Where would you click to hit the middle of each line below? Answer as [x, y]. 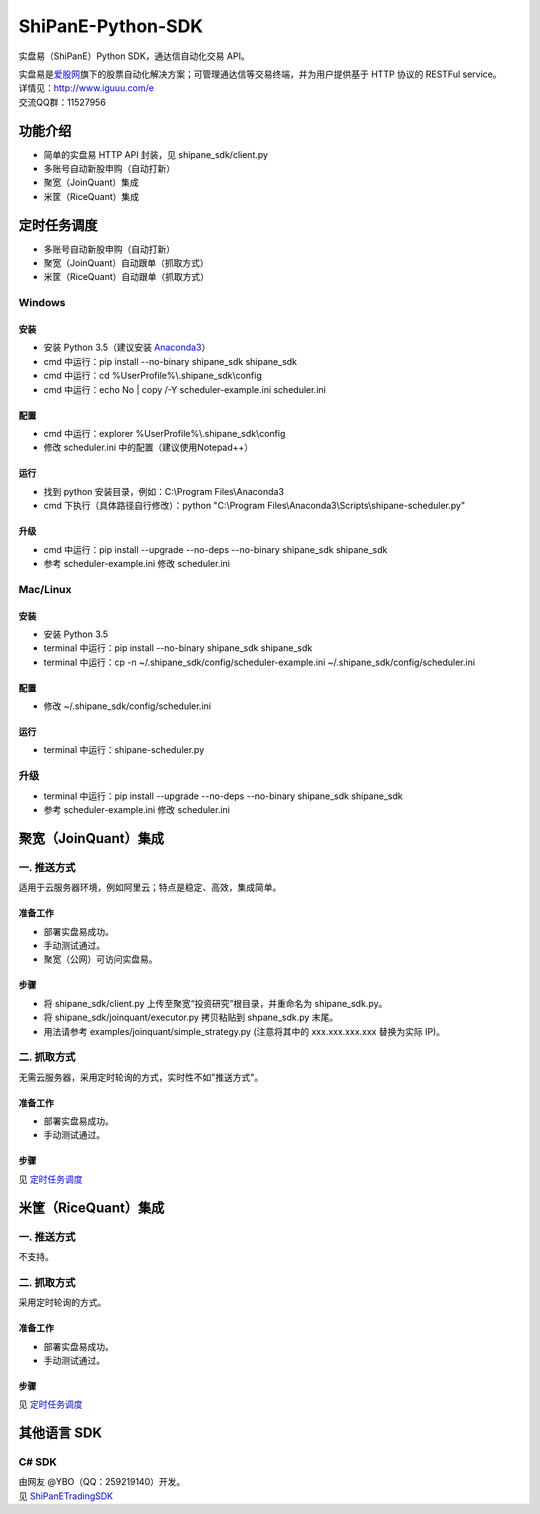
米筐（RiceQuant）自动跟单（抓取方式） [126, 277]
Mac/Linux [45, 589]
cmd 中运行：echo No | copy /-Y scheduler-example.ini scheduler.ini [185, 389]
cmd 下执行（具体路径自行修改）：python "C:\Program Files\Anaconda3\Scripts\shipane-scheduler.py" [254, 506]
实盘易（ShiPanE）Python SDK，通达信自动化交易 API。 [134, 56]
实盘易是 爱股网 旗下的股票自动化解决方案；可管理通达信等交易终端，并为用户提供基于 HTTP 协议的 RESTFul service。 [260, 74]
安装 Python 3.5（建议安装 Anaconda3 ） [127, 347]
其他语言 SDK [60, 1433]
